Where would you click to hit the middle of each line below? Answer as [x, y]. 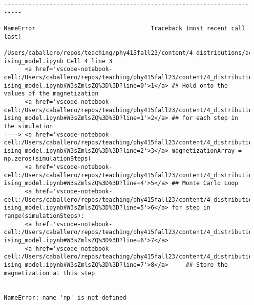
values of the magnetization [51, 94]
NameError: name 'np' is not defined [65, 297]
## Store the [207, 265]
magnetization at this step [50, 273]
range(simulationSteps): [44, 216]
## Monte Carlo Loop [205, 183]
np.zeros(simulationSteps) [48, 159]
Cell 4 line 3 [89, 61]
